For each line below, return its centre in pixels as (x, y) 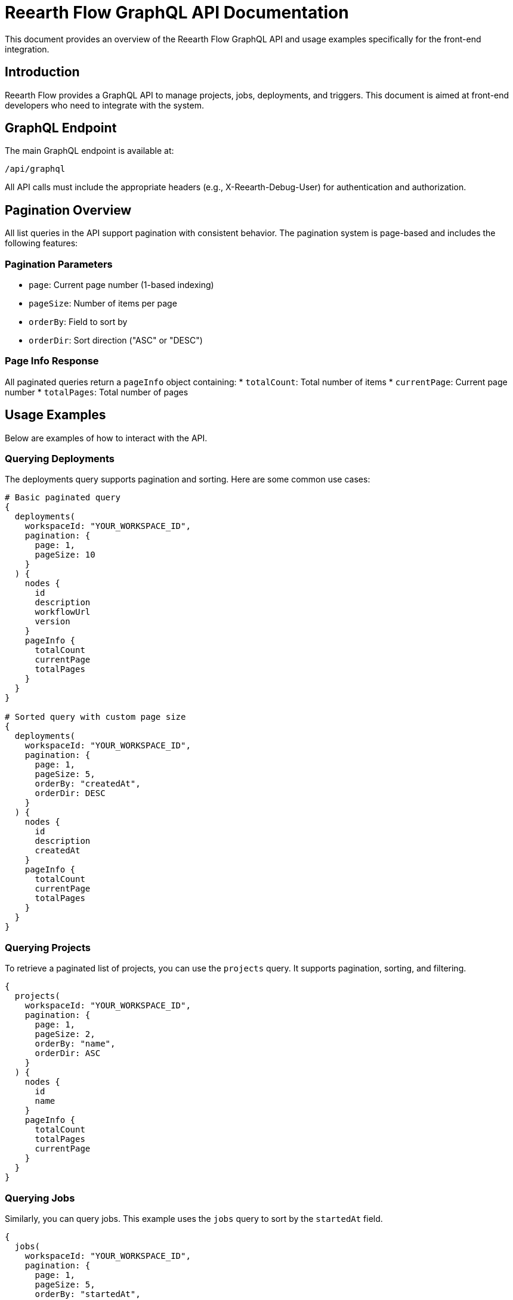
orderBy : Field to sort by (78, 322)
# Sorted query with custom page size (95, 717)
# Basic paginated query (63, 498)
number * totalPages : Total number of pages (97, 392)
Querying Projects (48, 947)
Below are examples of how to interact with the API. (106, 438)
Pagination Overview (68, 210)
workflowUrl (63, 612)
